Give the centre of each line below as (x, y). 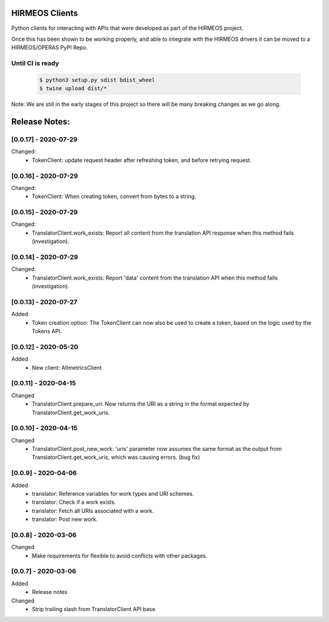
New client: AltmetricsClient (67, 367)
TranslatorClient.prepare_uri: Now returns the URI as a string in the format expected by (141, 404)
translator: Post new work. (65, 519)
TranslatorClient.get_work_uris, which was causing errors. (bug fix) (116, 458)
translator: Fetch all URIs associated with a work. (93, 511)
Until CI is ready (35, 63)
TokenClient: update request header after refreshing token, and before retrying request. (142, 160)
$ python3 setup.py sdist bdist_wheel (97, 80)
